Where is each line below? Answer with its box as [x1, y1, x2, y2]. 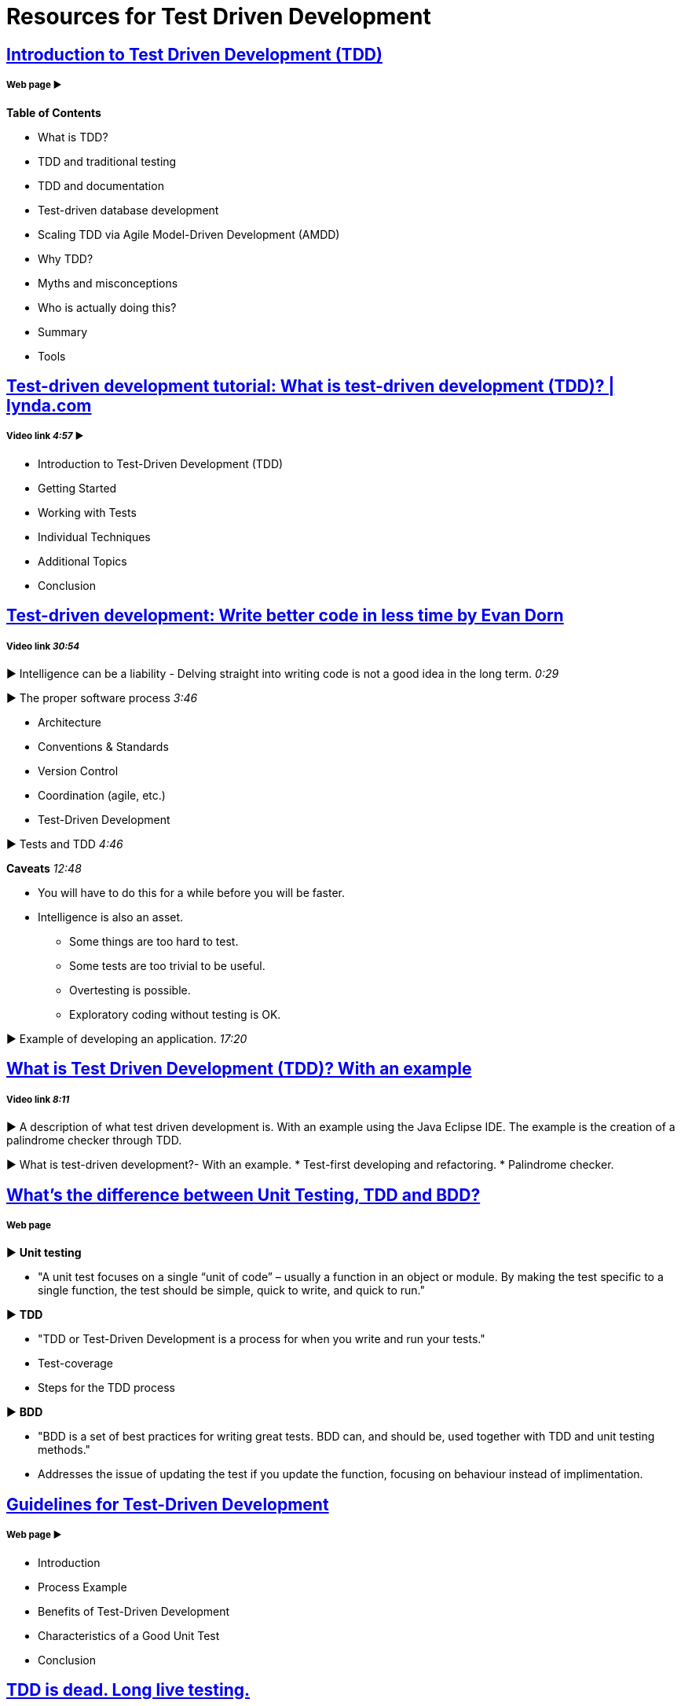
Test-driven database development [38, 203, 219, 217]
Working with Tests [38, 505, 137, 519]
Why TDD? [38, 251, 93, 265]
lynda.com [6, 395, 92, 416]
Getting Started [38, 481, 117, 495]
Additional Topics [38, 554, 127, 568]
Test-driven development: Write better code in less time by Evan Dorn [6, 606, 564, 626]
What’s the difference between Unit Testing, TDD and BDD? [6, 1184, 481, 1205]
